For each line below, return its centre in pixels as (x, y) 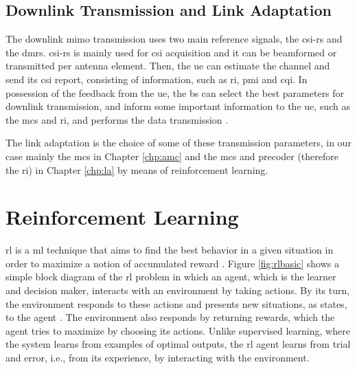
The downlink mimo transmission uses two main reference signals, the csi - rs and (174, 39)
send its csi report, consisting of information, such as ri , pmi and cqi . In (157, 79)
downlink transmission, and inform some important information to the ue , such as (178, 106)
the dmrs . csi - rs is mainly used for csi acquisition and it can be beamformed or (171, 52)
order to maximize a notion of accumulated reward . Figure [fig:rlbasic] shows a (172, 263)
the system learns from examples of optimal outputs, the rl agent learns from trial (178, 344)
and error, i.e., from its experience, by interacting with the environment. (158, 358)
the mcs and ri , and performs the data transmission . (117, 119)
